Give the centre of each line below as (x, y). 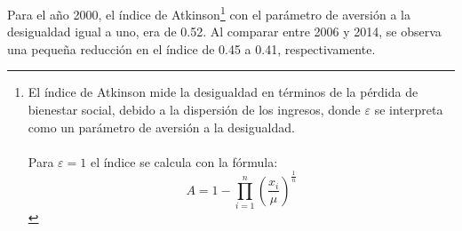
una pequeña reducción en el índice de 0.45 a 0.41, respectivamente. (191, 48)
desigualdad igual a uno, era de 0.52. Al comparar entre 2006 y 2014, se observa (224, 32)
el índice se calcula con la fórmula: (184, 161)
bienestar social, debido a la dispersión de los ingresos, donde (194, 110)
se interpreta (409, 110)
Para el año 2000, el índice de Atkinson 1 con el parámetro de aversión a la (209, 13)
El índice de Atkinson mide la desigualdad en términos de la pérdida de (223, 92)
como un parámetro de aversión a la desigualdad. (161, 127)
